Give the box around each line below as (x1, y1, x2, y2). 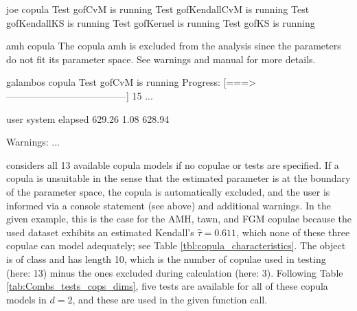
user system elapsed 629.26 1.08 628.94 (6, 111, 170, 126)
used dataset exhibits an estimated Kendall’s (6, 224, 194, 239)
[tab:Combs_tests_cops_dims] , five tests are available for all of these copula (6, 279, 328, 293)
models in (6, 292, 47, 306)
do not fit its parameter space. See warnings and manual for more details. (6, 51, 316, 66)
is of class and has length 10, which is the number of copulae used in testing (6, 251, 326, 266)
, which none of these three (236, 224, 350, 239)
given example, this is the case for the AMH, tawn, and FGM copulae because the (6, 211, 352, 226)
